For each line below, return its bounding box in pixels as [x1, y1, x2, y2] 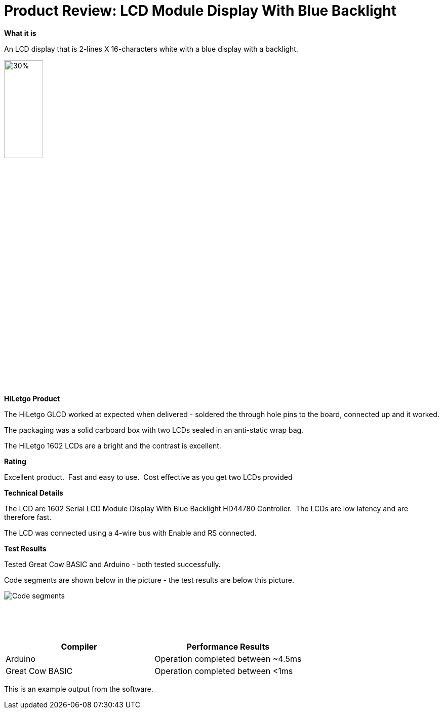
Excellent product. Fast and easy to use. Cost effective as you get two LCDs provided [4, 473, 293, 482]
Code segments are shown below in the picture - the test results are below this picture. [4, 576, 294, 585]
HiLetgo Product [4, 394, 60, 403]
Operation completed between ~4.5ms [154, 654, 302, 664]
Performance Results [186, 642, 270, 652]
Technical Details [4, 489, 63, 498]
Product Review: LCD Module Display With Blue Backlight [4, 2, 396, 19]
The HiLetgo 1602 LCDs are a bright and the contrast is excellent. [4, 441, 221, 451]
